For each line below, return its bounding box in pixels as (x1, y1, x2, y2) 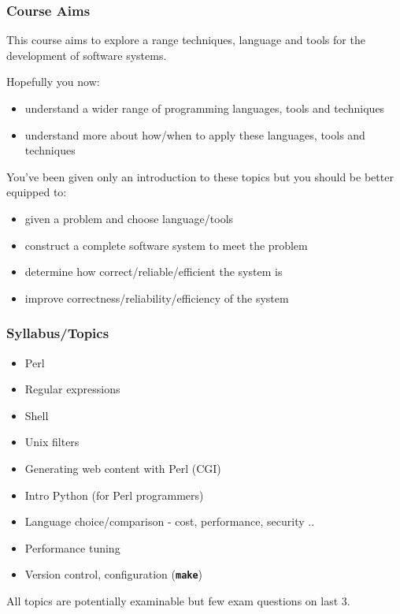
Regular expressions (24, 381, 120, 397)
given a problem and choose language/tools (24, 210, 234, 226)
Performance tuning (24, 539, 120, 556)
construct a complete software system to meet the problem (24, 236, 308, 253)
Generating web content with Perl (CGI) (24, 460, 221, 476)
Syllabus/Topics (6, 323, 109, 343)
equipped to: (6, 184, 67, 200)
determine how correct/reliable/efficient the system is (24, 263, 283, 280)
